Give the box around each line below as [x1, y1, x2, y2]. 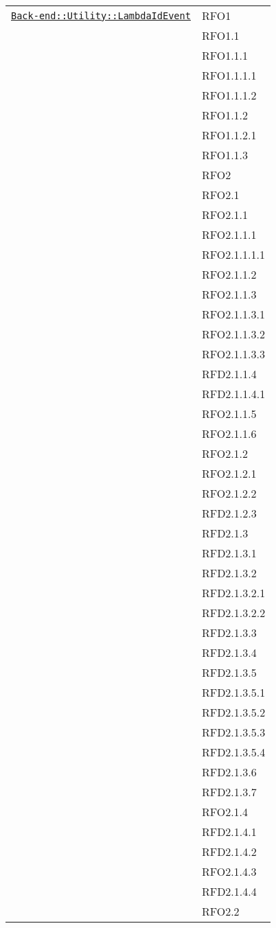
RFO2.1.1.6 [201, 426, 257, 441]
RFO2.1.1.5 [201, 406, 257, 421]
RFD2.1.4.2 [201, 844, 257, 859]
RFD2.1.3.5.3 [201, 724, 266, 740]
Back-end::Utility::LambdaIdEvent [11, 10, 191, 21]
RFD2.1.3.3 [201, 625, 257, 640]
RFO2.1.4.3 [201, 863, 257, 879]
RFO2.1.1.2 [201, 266, 257, 282]
